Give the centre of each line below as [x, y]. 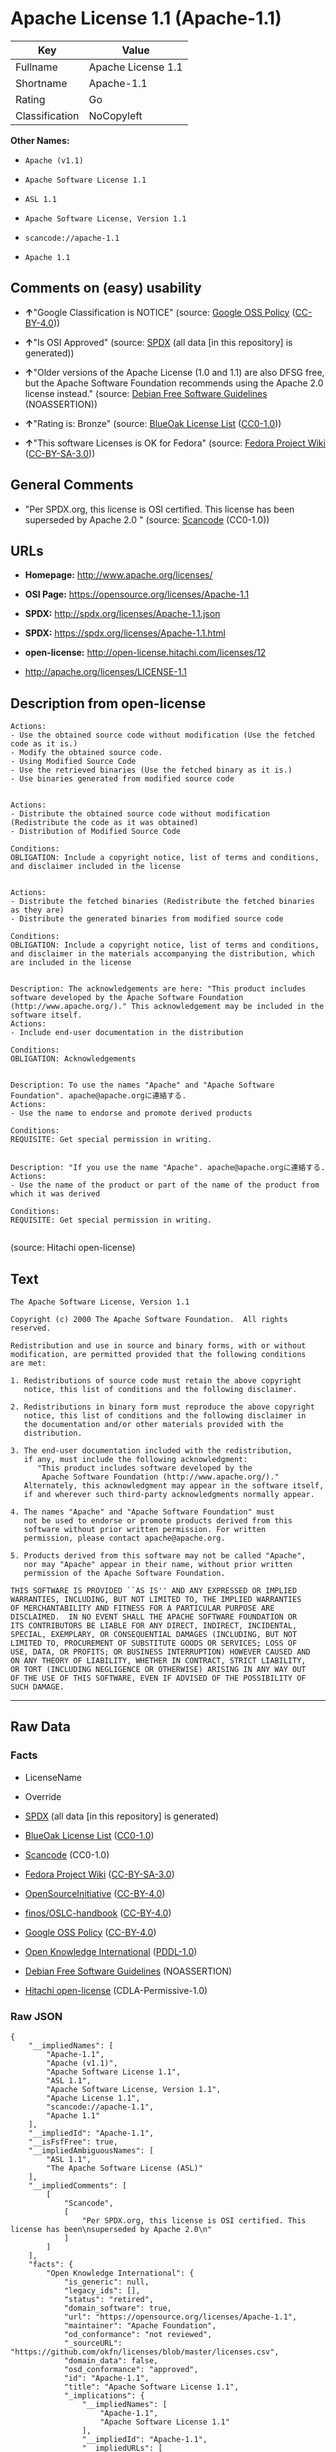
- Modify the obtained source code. [86, 753]
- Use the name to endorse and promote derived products [131, 1113]
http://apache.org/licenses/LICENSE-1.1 [106, 672]
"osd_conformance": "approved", [131, 2369]
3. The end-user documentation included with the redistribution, [151, 1451]
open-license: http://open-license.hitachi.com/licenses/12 [145, 653]
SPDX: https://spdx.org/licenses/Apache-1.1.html [125, 633]
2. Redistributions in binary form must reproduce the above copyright [162, 1407]
